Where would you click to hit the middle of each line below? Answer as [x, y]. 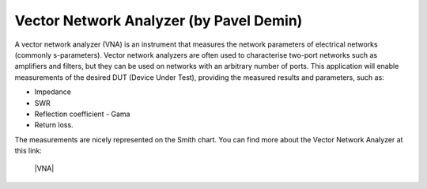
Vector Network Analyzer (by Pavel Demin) [159, 21]
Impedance [53, 92]
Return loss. [54, 125]
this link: [28, 151]
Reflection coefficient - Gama [82, 114]
